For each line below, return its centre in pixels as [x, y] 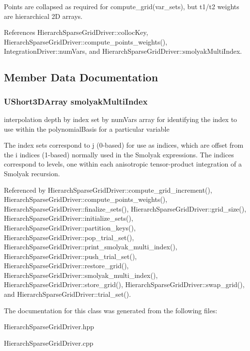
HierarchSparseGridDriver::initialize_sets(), [69, 218]
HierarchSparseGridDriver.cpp [49, 343]
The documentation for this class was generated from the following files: [111, 310]
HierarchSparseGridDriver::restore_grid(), [66, 266]
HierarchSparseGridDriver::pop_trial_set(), [69, 237]
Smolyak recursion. [32, 173]
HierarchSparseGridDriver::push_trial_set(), [70, 256]
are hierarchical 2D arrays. [43, 16]
